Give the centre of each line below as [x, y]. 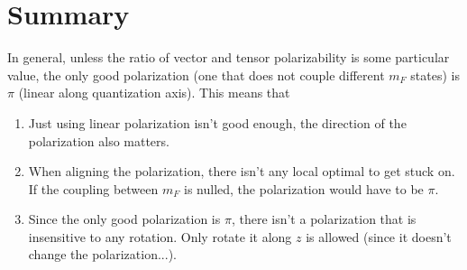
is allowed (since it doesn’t [379, 236]
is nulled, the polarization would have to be [304, 188]
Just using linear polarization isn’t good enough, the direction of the [217, 122]
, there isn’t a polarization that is [324, 219]
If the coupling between [93, 188]
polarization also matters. [99, 140]
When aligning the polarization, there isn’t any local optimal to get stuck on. [242, 171]
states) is [435, 74]
